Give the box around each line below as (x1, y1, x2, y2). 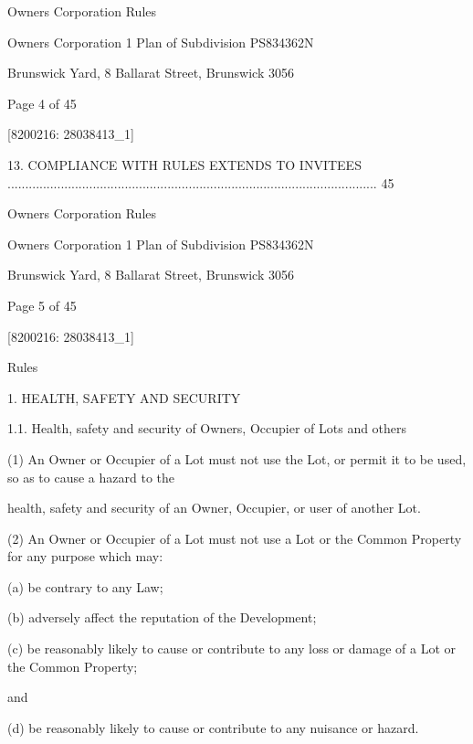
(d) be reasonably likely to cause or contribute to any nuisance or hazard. (7, 717, 419, 737)
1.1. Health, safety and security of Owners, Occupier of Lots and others (7, 419, 407, 438)
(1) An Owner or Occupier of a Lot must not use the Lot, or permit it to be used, (7, 449, 467, 468)
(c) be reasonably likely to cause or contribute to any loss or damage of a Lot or (7, 639, 457, 658)
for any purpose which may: (7, 547, 163, 566)
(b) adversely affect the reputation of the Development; (7, 608, 317, 627)
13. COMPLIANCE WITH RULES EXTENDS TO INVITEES (7, 154, 362, 174)
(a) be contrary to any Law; (7, 577, 163, 596)
